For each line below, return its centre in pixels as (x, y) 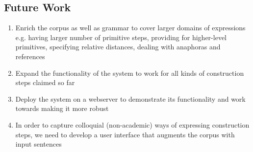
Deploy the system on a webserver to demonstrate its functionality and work (130, 98)
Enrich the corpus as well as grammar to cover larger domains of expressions (130, 28)
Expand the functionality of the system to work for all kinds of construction (130, 73)
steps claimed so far (45, 82)
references (30, 56)
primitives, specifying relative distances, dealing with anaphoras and (118, 47)
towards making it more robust (62, 108)
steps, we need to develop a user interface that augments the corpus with (125, 134)
